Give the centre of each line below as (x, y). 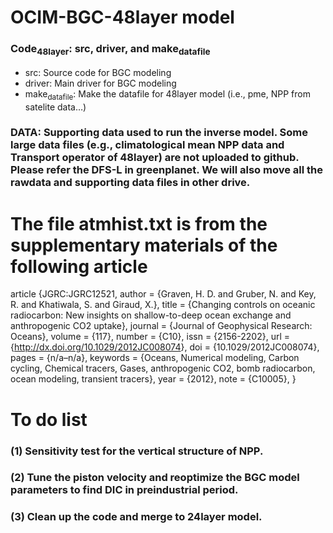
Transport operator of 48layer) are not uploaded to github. (155, 158)
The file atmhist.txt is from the (139, 223)
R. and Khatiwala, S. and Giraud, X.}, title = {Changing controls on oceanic (163, 305)
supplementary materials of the (144, 245)
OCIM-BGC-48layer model (122, 17)
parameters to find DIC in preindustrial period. (124, 490)
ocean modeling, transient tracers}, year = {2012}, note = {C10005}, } (153, 379)
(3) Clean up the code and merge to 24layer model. (136, 517)
